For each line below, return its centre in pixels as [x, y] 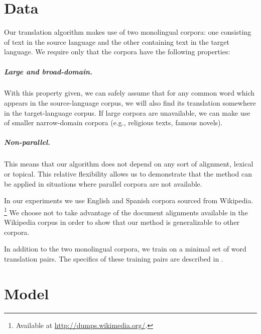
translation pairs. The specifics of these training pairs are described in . [114, 258]
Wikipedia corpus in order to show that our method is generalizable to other [122, 222]
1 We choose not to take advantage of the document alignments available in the [126, 211]
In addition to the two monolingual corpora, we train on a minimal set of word [125, 249]
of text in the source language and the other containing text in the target [117, 41]
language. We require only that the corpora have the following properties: [117, 52]
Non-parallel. [27, 142]
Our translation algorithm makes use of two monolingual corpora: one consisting [128, 32]
